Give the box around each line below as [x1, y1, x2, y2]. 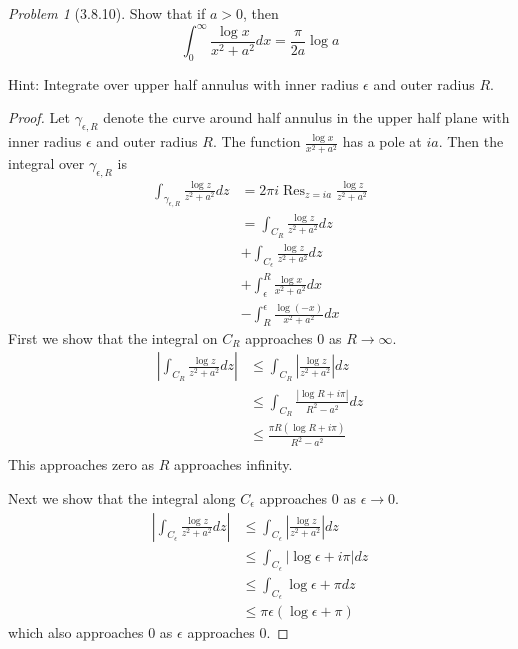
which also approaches [8, 622, 144, 643]
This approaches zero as [8, 454, 155, 475]
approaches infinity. [174, 454, 293, 475]
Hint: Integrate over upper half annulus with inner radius [8, 73, 359, 94]
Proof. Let [8, 107, 70, 128]
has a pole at [342, 131, 422, 152]
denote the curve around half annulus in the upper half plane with [103, 107, 510, 128]
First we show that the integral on [8, 327, 218, 348]
